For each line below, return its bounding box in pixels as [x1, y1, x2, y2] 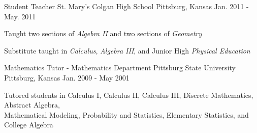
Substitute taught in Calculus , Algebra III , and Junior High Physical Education [4, 45, 250, 56]
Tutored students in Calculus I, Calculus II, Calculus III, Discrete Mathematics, [4, 89, 253, 100]
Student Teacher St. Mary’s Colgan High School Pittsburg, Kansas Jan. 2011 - [4, 1, 249, 11]
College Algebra [4, 119, 53, 130]
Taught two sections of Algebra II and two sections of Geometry [4, 28, 202, 39]
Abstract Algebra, [4, 99, 60, 110]
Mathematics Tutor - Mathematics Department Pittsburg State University [4, 62, 236, 73]
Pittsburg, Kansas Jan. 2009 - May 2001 [4, 72, 130, 83]
